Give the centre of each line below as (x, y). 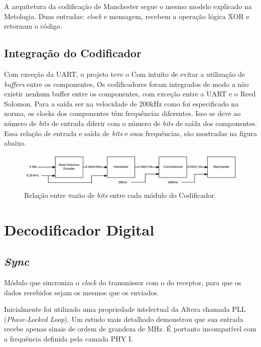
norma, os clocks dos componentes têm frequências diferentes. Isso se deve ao (122, 113)
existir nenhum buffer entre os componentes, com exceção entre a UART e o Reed (130, 94)
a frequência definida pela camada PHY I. (69, 338)
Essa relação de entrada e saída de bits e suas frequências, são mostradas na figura (130, 133)
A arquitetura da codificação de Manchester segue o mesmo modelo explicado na (128, 6)
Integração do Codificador (73, 53)
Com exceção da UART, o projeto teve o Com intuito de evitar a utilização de (125, 74)
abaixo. (15, 143)
